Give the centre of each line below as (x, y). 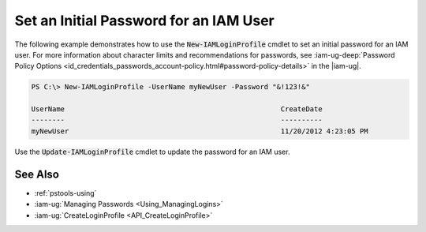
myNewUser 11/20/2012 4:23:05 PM (200, 131)
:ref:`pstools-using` (65, 193)
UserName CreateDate (177, 109)
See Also (37, 174)
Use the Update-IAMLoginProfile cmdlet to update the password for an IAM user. (152, 152)
